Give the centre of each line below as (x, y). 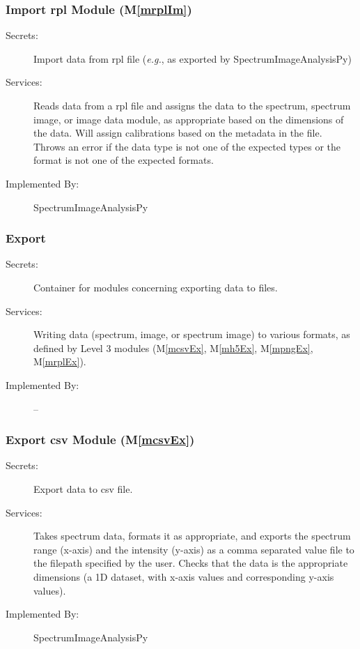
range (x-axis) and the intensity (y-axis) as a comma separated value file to (194, 549)
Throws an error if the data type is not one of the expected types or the (187, 146)
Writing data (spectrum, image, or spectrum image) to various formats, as (192, 334)
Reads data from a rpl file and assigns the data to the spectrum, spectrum (192, 105)
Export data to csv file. (83, 488)
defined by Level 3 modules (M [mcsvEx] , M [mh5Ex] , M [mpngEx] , (173, 348)
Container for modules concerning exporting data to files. (156, 287)
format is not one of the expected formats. (124, 160)
